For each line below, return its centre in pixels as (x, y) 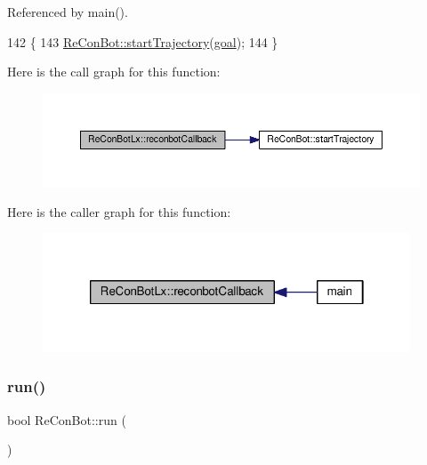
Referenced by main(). (68, 12)
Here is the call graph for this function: (114, 72)
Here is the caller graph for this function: (119, 211)
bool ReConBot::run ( (67, 419)
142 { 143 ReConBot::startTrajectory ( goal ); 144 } (143, 41)
